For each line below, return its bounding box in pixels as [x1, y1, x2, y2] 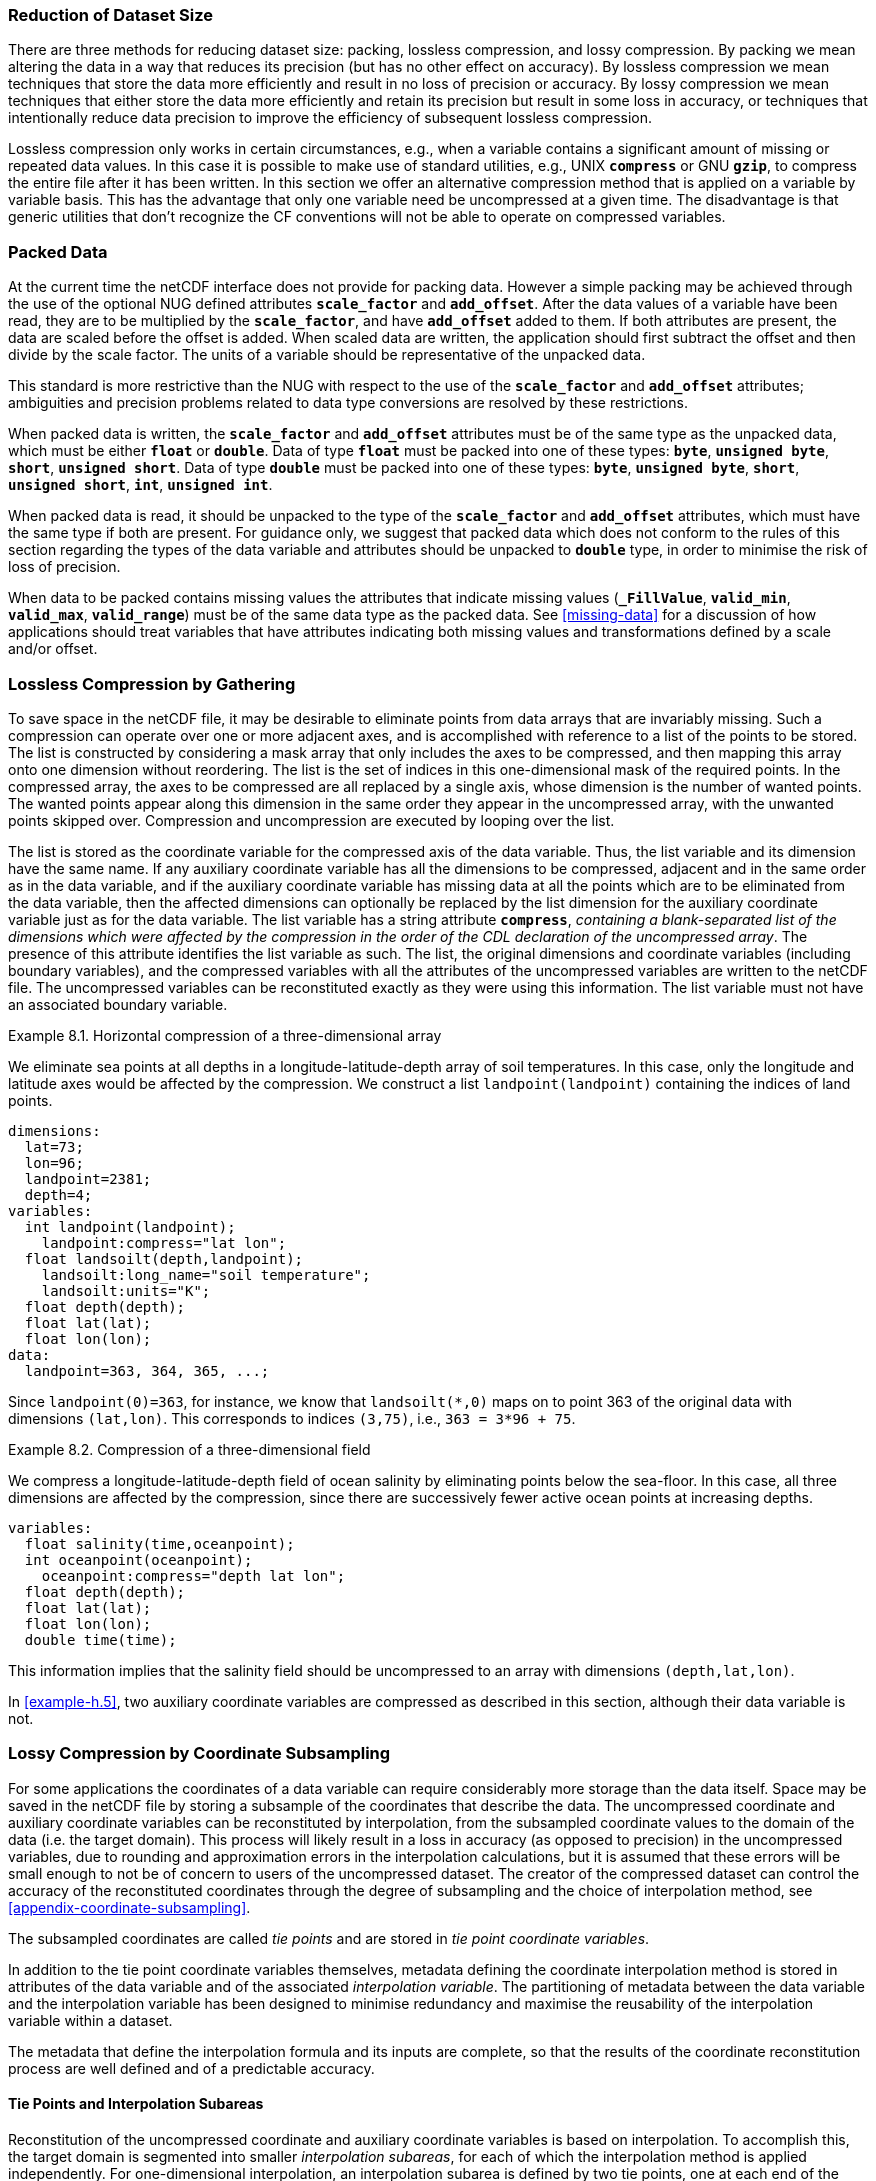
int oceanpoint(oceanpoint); [24, 1551, 253, 1568]
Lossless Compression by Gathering [8, 673, 296, 694]
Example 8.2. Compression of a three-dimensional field [8, 1440, 371, 1458]
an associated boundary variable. [8, 995, 228, 1013]
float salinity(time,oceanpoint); [24, 1535, 295, 1552]
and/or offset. [8, 640, 98, 658]
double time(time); [24, 1631, 177, 1648]
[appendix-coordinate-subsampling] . [8, 1898, 251, 1916]
